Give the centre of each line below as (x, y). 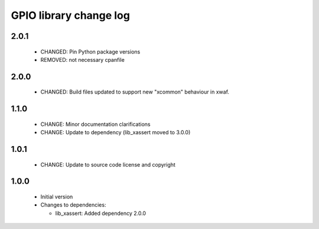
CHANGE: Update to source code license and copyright (108, 164)
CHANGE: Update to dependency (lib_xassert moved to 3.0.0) (115, 132)
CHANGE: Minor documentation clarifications (95, 124)
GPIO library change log (70, 15)
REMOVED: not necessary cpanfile (83, 59)
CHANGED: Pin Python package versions (90, 52)
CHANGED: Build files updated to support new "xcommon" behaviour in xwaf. (135, 92)
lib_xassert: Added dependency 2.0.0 (101, 213)
